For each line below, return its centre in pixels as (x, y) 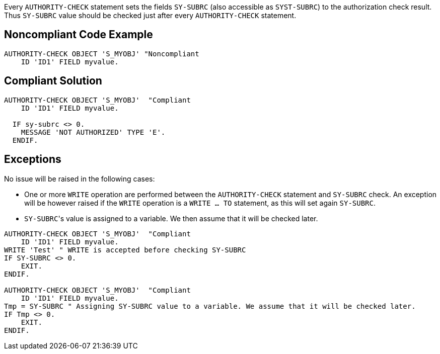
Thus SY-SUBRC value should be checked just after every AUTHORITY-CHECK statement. (150, 15)
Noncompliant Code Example (79, 35)
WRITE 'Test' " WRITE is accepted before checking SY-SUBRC (125, 250)
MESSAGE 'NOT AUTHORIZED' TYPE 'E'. (93, 132)
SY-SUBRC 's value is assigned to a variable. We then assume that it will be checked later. (171, 218)
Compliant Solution (53, 81)
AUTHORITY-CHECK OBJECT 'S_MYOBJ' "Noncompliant (102, 54)
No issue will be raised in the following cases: (80, 179)
